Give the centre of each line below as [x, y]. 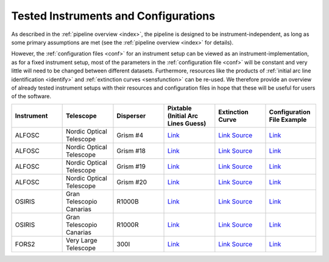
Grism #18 [131, 150]
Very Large [82, 240]
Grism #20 [132, 182]
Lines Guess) [187, 123]
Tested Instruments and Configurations [113, 16]
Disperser [131, 116]
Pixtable [180, 108]
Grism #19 [131, 166]
